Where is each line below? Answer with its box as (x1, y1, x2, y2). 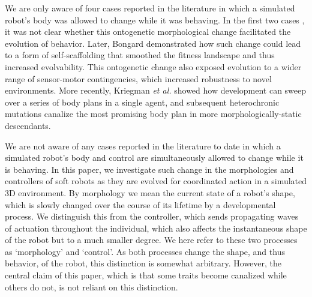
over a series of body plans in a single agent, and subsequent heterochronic (5, 95, 280, 108)
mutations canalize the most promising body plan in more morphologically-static (5, 107, 302, 120)
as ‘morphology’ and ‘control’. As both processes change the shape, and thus (5, 245, 285, 257)
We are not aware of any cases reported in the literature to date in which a (5, 139, 281, 152)
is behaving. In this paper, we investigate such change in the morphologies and (5, 163, 294, 175)
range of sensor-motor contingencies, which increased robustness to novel (5, 72, 272, 85)
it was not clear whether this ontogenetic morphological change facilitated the (5, 25, 291, 38)
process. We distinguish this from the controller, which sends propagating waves (5, 210, 299, 223)
